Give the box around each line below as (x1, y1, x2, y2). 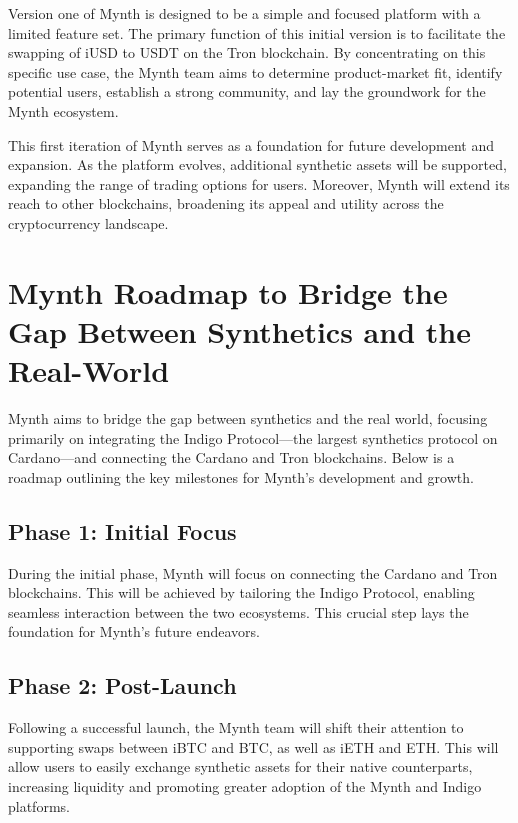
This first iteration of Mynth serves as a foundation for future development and (8, 134, 494, 155)
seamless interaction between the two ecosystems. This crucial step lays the (8, 601, 469, 622)
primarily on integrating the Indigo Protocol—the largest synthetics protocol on (8, 427, 498, 448)
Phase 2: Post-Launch (8, 670, 237, 701)
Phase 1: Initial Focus (8, 515, 237, 546)
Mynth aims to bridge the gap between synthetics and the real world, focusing (8, 408, 488, 429)
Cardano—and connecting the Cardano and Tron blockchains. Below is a (8, 447, 455, 468)
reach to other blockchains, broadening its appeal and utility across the (8, 193, 444, 214)
